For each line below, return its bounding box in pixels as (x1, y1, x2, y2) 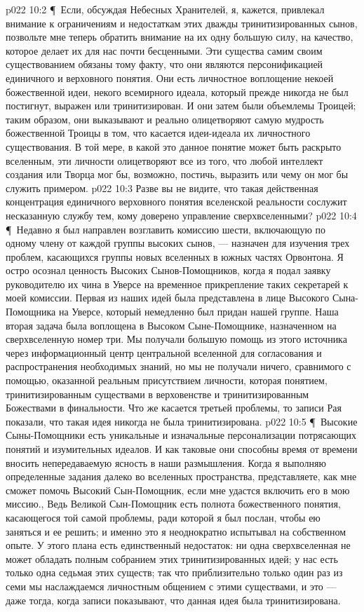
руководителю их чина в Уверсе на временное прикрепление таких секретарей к (6, 276, 349, 291)
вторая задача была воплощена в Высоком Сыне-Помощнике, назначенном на (6, 318, 337, 332)
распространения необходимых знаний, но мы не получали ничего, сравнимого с (6, 359, 351, 374)
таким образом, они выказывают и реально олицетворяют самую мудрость (6, 111, 324, 126)
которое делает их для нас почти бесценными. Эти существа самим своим (6, 43, 323, 57)
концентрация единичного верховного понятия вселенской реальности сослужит (6, 194, 347, 209)
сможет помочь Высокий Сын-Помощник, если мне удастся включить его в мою (6, 482, 350, 497)
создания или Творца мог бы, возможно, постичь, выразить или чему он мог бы (6, 167, 349, 182)
